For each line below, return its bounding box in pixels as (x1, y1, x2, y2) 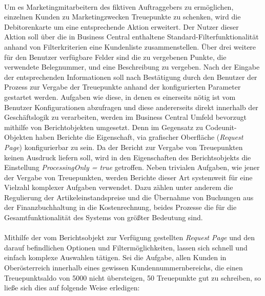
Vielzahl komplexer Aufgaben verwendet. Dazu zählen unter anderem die (4, 182, 233, 193)
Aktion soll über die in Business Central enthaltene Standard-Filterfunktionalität (4, 31, 259, 42)
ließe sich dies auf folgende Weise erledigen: (4, 282, 140, 293)
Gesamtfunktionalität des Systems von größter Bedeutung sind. (4, 212, 203, 223)
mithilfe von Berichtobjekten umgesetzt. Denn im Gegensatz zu (4, 121, 203, 132)
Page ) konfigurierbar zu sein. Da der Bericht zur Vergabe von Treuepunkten (4, 141, 243, 152)
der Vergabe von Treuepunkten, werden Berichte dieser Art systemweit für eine (4, 172, 253, 182)
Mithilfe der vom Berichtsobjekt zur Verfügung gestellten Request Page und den (4, 232, 255, 243)
